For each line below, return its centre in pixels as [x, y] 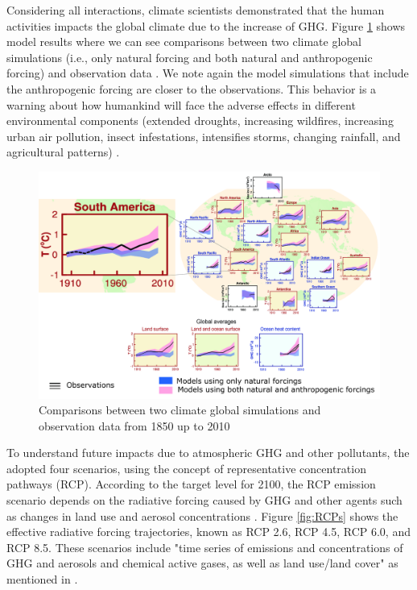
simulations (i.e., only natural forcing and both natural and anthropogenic [190, 57]
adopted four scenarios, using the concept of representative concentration [186, 468]
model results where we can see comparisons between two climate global [184, 42]
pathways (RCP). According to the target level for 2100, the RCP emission [191, 484]
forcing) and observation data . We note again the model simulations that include [208, 73]
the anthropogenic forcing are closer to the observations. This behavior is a [192, 88]
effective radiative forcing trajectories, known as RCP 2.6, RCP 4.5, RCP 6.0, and [208, 532]
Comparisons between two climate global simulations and [180, 410]
